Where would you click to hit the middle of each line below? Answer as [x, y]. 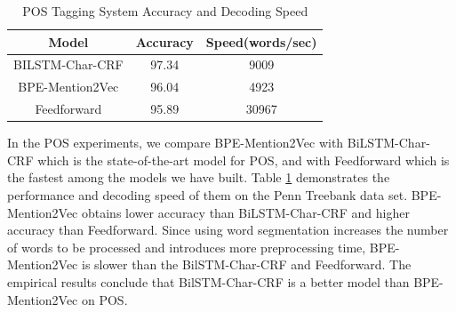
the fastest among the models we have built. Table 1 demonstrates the [199, 177]
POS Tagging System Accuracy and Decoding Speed [165, 11]
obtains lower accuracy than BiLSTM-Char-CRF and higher [245, 212]
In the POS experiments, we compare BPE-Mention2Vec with [176, 143]
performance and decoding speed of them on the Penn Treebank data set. [208, 195]
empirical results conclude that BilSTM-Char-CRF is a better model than [208, 281]
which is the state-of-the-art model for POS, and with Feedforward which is [244, 160]
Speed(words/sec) [261, 41]
